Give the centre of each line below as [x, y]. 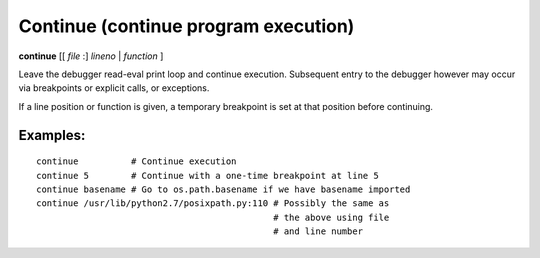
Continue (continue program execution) [186, 26]
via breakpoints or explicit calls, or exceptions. [114, 88]
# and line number [318, 231]
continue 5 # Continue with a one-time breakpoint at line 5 [207, 175]
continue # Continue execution [136, 161]
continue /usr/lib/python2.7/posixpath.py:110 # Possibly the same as [213, 203]
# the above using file [331, 217]
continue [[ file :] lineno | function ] [91, 56]
